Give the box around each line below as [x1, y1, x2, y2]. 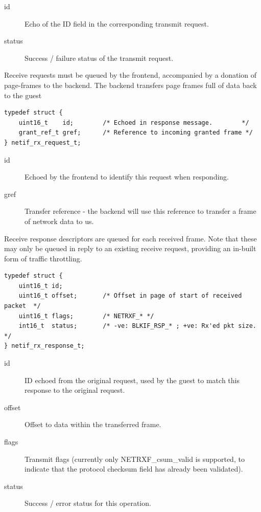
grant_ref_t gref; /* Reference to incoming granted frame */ [18, 129, 253, 137]
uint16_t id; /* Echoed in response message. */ [18, 119, 249, 126]
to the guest [4, 90, 42, 100]
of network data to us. [25, 215, 94, 226]
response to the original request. [25, 385, 125, 395]
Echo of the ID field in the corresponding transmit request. [25, 18, 209, 29]
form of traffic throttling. [4, 253, 82, 263]
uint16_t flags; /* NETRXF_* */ [18, 312, 154, 320]
